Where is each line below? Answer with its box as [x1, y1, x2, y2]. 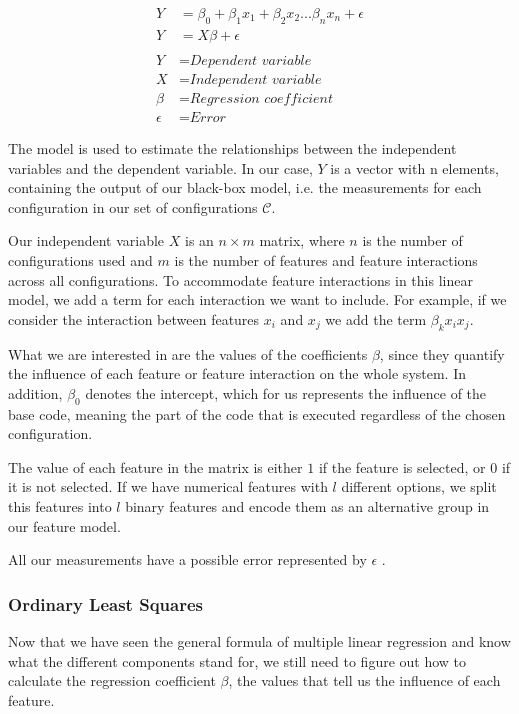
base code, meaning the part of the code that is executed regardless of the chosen [8, 403, 506, 424]
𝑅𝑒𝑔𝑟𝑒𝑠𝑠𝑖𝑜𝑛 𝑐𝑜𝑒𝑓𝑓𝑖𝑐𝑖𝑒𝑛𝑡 [189, 91, 334, 106]
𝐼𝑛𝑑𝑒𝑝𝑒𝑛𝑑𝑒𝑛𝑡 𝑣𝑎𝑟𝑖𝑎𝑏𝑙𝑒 [189, 72, 322, 87]
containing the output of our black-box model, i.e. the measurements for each [8, 177, 482, 198]
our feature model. [8, 515, 121, 536]
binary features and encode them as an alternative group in [125, 495, 490, 516]
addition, [8, 382, 63, 403]
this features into [8, 495, 112, 516]
